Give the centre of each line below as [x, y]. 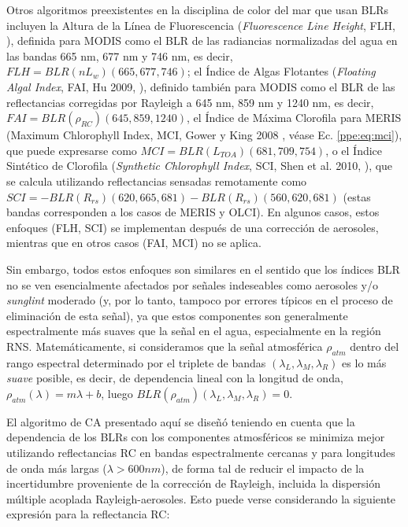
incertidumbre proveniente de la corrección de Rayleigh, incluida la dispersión [194, 483]
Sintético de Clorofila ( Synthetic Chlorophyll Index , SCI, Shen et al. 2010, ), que [200, 166]
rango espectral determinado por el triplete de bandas [136, 362]
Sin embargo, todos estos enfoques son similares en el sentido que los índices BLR [203, 269]
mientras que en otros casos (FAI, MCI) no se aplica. [134, 243]
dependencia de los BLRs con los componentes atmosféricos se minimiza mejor [196, 437]
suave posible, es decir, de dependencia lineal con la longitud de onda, [175, 378]
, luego [117, 393]
